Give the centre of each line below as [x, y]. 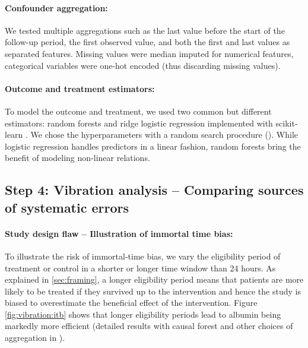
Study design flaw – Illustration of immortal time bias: [119, 233]
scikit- [287, 123]
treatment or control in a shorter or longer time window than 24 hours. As [140, 268]
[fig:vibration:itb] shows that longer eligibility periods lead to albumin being [143, 314]
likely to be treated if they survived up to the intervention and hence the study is [153, 291]
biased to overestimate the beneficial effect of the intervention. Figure [131, 303]
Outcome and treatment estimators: [80, 88]
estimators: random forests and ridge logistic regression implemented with [139, 123]
